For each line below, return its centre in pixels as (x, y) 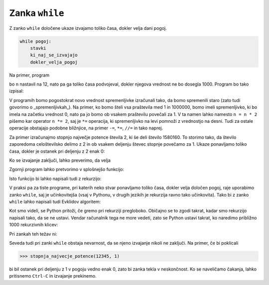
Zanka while (37, 13)
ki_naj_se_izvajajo (54, 55)
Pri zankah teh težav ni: (33, 234)
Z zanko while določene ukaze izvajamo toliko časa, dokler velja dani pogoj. (88, 28)
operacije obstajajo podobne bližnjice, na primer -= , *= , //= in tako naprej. (86, 128)
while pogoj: (36, 41)
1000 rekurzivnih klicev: (34, 225)
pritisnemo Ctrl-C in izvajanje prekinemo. (53, 276)
